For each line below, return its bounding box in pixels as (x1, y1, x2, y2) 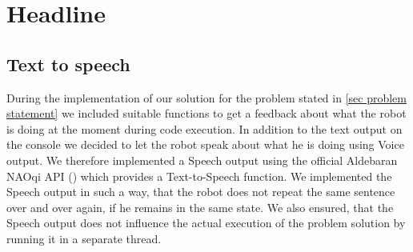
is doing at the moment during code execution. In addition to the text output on (6, 120, 403, 137)
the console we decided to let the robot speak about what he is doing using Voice (6, 136, 404, 153)
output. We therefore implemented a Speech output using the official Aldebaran (6, 151, 398, 168)
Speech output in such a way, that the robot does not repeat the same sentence (6, 183, 395, 200)
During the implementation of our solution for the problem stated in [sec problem (6, 89, 407, 106)
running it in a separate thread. (6, 230, 162, 246)
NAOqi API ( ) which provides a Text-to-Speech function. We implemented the (6, 167, 392, 184)
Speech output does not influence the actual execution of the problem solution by (6, 214, 406, 231)
